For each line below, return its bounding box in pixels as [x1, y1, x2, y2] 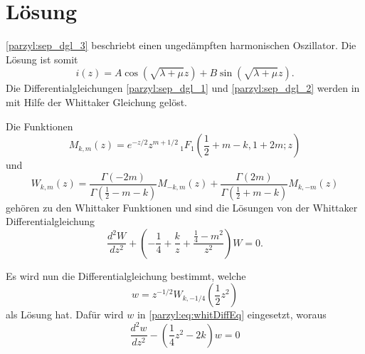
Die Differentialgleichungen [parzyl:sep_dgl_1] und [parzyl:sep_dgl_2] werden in [6, 80, 360, 95]
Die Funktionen [6, 118, 73, 133]
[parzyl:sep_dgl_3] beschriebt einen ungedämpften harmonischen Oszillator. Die [6, 38, 356, 53]
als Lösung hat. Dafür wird [6, 307, 124, 322]
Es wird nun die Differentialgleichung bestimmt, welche [6, 268, 246, 283]
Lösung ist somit [6, 51, 78, 66]
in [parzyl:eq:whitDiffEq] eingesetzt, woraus [137, 307, 327, 322]
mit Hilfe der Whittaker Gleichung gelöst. [6, 94, 187, 109]
